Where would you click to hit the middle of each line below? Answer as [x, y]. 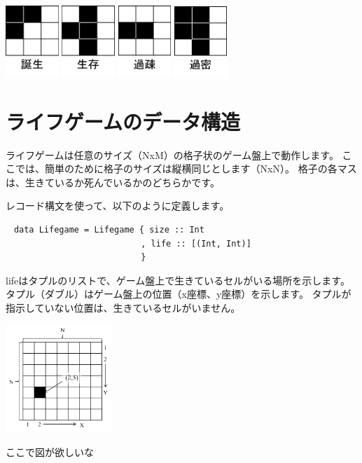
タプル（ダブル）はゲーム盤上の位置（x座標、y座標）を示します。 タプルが [179, 294]
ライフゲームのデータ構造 [123, 121]
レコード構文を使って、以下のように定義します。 [118, 206]
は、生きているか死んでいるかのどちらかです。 [113, 182]
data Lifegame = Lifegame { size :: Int [109, 229]
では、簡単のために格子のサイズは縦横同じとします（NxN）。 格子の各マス [186, 168]
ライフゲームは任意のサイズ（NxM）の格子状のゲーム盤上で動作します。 [172, 154]
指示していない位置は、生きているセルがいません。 [123, 307]
